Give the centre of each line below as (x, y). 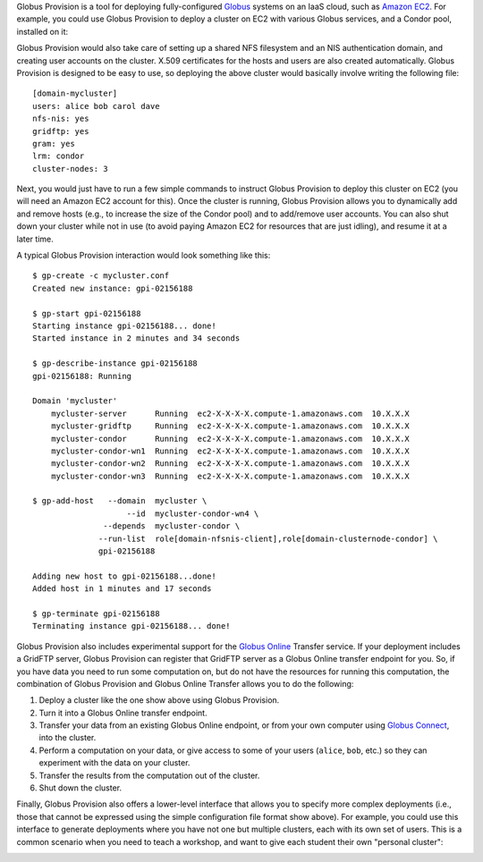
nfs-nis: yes (61, 119)
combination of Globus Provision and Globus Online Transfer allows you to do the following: (185, 683)
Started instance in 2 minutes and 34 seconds (136, 338)
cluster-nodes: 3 (70, 169)
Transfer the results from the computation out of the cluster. (149, 775)
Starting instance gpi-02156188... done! (124, 325)
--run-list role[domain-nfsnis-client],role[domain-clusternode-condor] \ (268, 538)
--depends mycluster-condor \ (172, 526)
